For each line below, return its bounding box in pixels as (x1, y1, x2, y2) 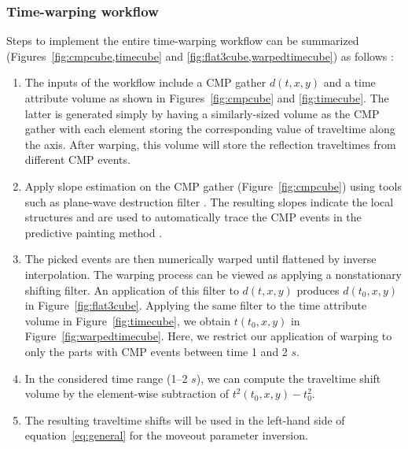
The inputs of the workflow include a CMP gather (24, 74, 266, 91)
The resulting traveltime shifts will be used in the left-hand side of (24, 411, 345, 428)
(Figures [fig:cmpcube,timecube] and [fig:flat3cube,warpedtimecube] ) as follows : (6, 47, 394, 64)
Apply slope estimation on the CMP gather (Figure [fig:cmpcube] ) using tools (24, 177, 402, 194)
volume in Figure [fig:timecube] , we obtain (24, 312, 231, 328)
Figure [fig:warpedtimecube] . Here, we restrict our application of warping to (24, 328, 392, 344)
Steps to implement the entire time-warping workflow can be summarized (6, 32, 359, 49)
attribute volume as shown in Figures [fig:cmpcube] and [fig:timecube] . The (24, 90, 389, 106)
